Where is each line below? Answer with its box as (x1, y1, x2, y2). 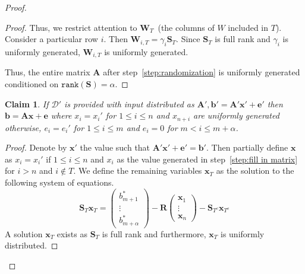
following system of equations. (5, 176, 114, 189)
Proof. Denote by (5, 141, 67, 154)
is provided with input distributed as (64, 97, 194, 110)
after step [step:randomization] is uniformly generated (103, 66, 300, 78)
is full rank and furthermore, (102, 227, 206, 240)
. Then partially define (206, 141, 288, 154)
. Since (176, 33, 200, 45)
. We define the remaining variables (73, 164, 202, 177)
